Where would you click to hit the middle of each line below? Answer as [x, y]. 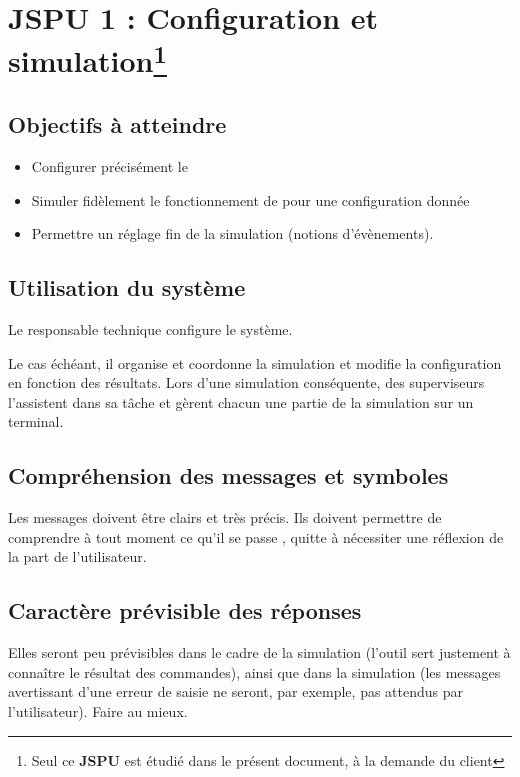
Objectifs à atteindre [117, 124]
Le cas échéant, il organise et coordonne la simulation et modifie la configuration [255, 362]
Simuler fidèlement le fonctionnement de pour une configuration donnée [250, 199]
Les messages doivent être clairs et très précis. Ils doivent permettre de [225, 517]
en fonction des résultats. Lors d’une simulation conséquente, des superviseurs [246, 382]
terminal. [36, 421]
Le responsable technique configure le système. [150, 329]
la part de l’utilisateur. [77, 556]
